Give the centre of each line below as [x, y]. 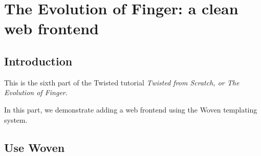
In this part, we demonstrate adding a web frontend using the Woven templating [131, 109]
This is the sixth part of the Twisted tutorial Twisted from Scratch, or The [122, 82]
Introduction [38, 61]
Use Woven [35, 147]
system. [16, 119]
